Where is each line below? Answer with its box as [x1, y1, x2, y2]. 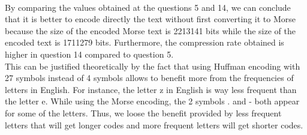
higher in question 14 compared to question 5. [5, 47, 174, 60]
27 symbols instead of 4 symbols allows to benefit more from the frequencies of [5, 71, 294, 84]
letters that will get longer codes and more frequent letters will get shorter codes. [5, 118, 303, 131]
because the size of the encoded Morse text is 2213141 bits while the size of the [5, 24, 296, 37]
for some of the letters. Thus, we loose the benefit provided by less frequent [5, 106, 282, 119]
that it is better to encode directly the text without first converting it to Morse [5, 13, 296, 25]
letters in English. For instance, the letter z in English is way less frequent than [5, 83, 297, 95]
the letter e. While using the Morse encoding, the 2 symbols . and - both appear [5, 95, 300, 107]
